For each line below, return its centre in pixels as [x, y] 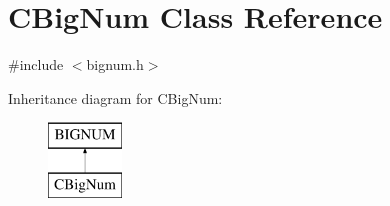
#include [36, 64]
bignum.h [115, 64]
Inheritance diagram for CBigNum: [115, 97]
